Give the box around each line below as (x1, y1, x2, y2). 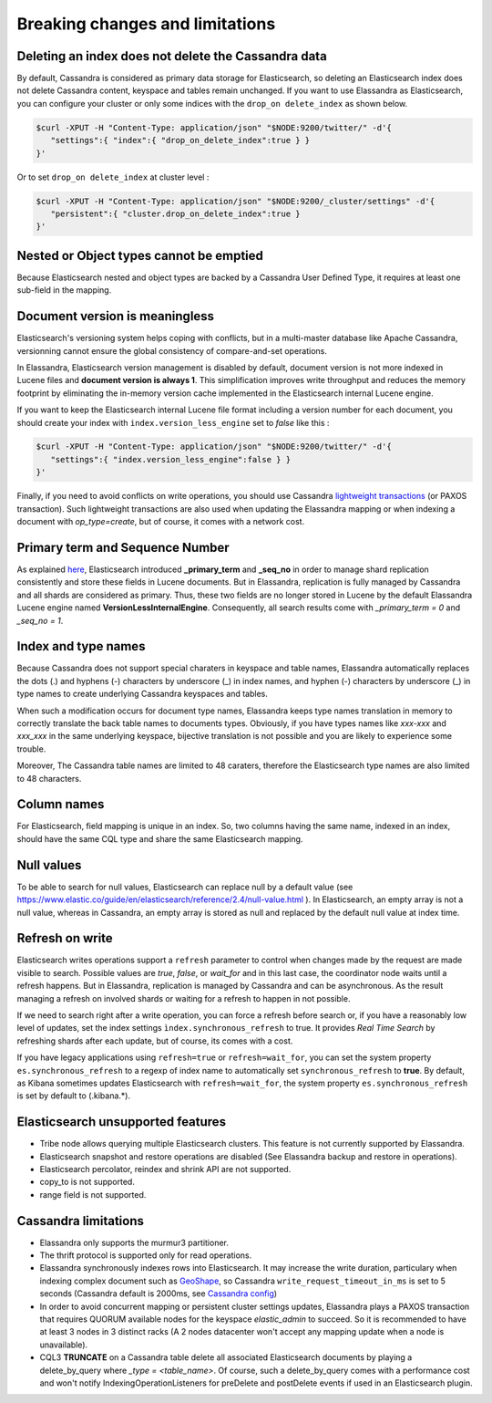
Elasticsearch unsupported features (16, 1114, 227, 1130)
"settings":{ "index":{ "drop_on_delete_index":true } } (50, 135, 311, 146)
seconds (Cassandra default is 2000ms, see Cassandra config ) (39, 1288, 278, 1299)
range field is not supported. (39, 1189, 147, 1200)
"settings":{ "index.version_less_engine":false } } (50, 454, 292, 464)
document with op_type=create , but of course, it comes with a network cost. (16, 516, 305, 527)
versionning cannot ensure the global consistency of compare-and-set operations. (16, 345, 328, 356)
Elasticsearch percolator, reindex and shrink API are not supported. (39, 1164, 292, 1175)
